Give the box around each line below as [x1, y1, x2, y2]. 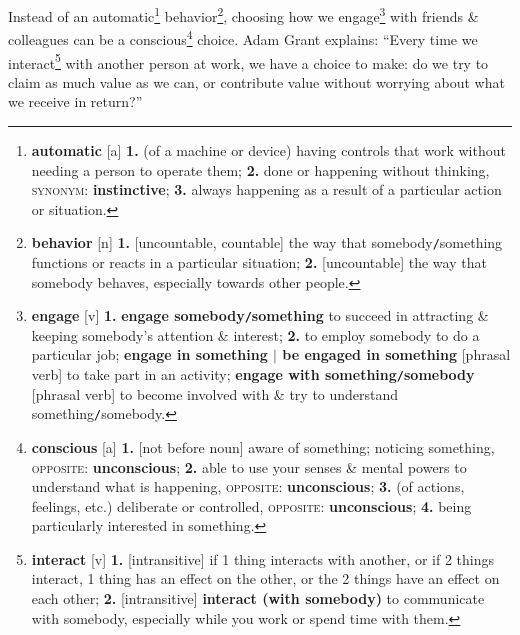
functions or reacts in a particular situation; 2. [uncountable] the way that [31, 251, 487, 272]
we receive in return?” [8, 91, 143, 112]
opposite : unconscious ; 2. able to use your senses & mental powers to [31, 456, 467, 477]
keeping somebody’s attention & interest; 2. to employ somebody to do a [31, 324, 480, 345]
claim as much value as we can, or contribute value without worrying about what [8, 71, 505, 92]
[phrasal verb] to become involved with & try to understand [31, 383, 399, 404]
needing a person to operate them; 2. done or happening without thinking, [31, 159, 490, 180]
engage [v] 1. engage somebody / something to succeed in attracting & [31, 305, 489, 326]
